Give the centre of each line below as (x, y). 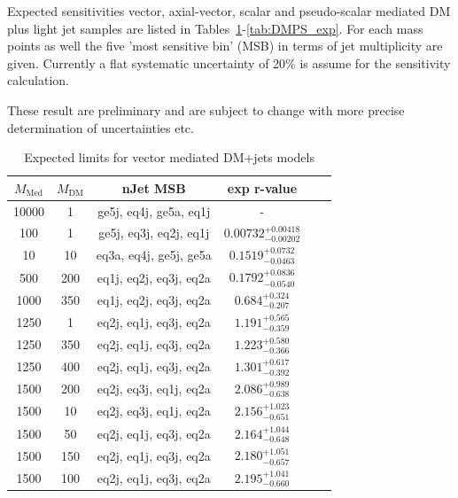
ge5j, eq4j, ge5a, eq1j (154, 210)
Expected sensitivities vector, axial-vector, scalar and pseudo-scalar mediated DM (229, 11)
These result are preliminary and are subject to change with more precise (206, 109)
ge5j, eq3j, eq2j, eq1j (154, 233)
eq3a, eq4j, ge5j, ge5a (154, 255)
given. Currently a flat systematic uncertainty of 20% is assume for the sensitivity (229, 62)
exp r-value (262, 187)
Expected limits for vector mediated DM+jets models (169, 157)
